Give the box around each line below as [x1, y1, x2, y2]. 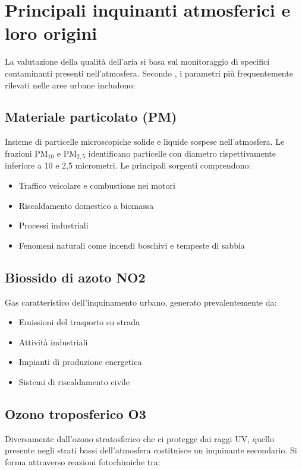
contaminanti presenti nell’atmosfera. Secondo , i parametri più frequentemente [5, 66, 293, 79]
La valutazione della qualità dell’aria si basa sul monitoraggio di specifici [5, 55, 270, 68]
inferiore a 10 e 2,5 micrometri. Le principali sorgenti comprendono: [5, 159, 251, 172]
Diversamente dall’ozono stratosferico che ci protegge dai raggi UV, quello [5, 432, 274, 444]
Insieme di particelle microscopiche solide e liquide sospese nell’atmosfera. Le [5, 135, 285, 148]
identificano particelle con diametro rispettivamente [88, 147, 276, 159]
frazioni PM [5, 147, 48, 159]
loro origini [5, 21, 97, 45]
